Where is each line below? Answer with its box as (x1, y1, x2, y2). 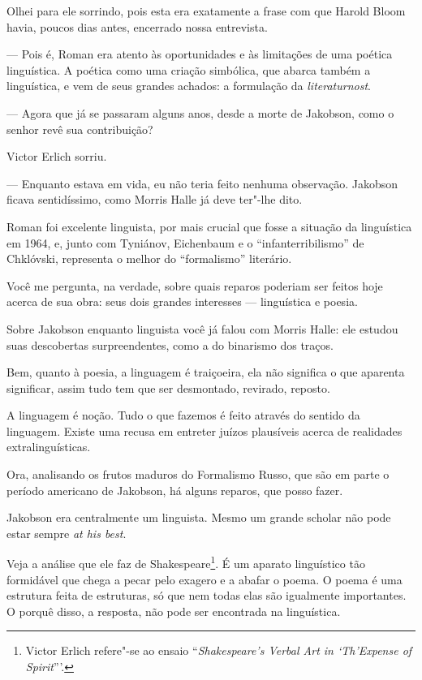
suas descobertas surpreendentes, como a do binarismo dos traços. (6, 336, 334, 353)
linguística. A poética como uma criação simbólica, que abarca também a (6, 61, 371, 78)
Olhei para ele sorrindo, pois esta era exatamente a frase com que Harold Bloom (6, 2, 406, 19)
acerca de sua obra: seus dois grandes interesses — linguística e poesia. (6, 293, 358, 310)
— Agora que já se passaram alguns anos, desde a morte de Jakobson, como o (6, 104, 394, 121)
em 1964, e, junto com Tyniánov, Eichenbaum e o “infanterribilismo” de (6, 234, 364, 251)
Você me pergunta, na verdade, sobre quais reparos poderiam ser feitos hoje (6, 277, 383, 294)
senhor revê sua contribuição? (6, 120, 153, 137)
